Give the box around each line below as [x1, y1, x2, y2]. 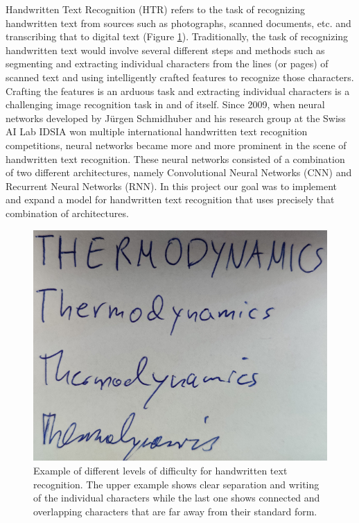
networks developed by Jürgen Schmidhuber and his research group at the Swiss [6, 110, 346, 125]
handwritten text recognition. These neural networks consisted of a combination [6, 151, 345, 166]
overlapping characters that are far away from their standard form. [33, 504, 317, 518]
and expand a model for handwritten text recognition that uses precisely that [6, 192, 335, 207]
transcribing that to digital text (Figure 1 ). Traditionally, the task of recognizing [6, 29, 349, 44]
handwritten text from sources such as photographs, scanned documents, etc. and [6, 15, 351, 30]
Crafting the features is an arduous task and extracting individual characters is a [6, 83, 350, 98]
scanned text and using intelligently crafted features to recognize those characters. [6, 69, 354, 84]
